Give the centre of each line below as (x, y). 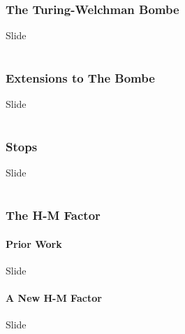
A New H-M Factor (54, 298)
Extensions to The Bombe (80, 78)
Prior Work (34, 243)
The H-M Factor (53, 215)
